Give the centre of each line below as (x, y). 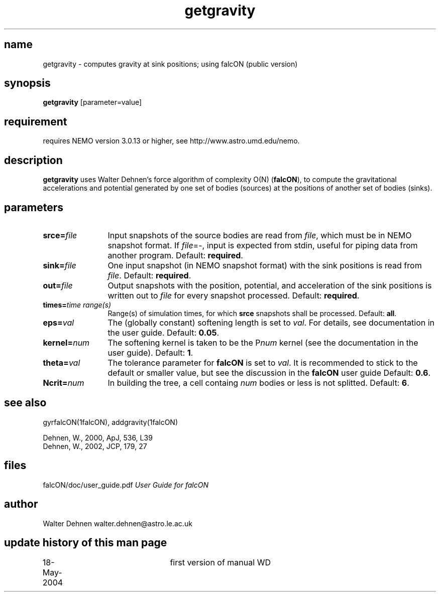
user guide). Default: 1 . (150, 352)
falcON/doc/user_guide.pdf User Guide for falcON (126, 485)
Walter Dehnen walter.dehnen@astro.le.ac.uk (118, 523)
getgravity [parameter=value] (92, 102)
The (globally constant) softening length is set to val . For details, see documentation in (271, 322)
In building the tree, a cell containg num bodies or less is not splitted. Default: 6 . (258, 383)
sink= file (60, 265)
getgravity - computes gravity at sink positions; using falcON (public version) (170, 64)
